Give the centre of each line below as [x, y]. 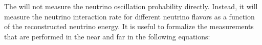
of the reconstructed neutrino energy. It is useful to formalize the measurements [129, 26]
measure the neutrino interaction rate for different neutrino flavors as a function [129, 16]
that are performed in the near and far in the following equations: [107, 36]
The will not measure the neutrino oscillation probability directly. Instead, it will [131, 6]
